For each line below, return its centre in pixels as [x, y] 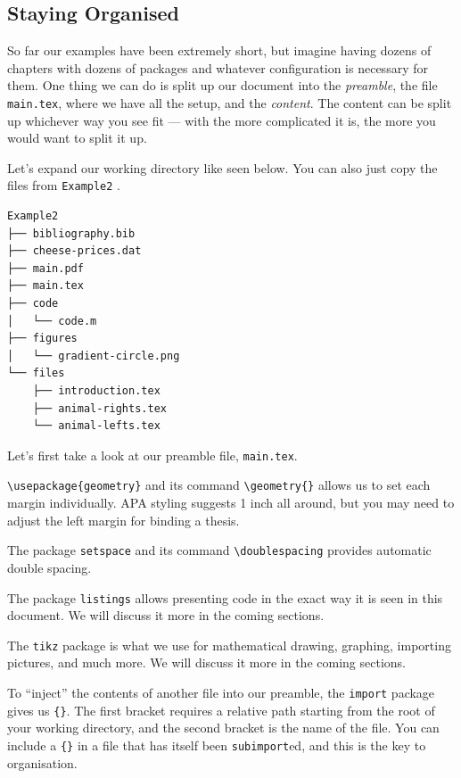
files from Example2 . [64, 185]
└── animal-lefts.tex [96, 426]
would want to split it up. [77, 138]
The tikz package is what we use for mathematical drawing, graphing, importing [229, 645]
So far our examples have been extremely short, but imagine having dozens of [219, 50]
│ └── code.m [52, 321]
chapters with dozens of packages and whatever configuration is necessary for [218, 67]
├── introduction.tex [96, 391]
